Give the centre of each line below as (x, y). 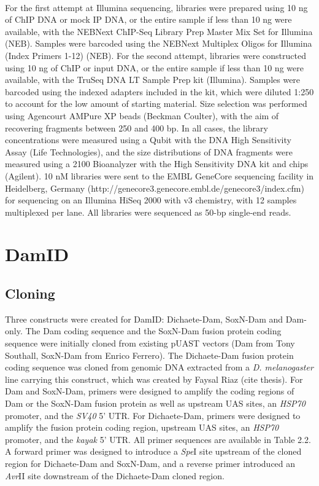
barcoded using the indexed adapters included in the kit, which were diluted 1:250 (159, 91)
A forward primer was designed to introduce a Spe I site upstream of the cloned (153, 451)
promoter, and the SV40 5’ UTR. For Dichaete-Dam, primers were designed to (153, 415)
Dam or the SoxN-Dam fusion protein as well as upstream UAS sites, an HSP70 (155, 403)
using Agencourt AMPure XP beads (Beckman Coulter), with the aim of (142, 115)
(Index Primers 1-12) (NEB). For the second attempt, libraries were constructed (156, 55)
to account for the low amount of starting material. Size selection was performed (156, 104)
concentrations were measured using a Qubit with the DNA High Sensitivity (148, 140)
